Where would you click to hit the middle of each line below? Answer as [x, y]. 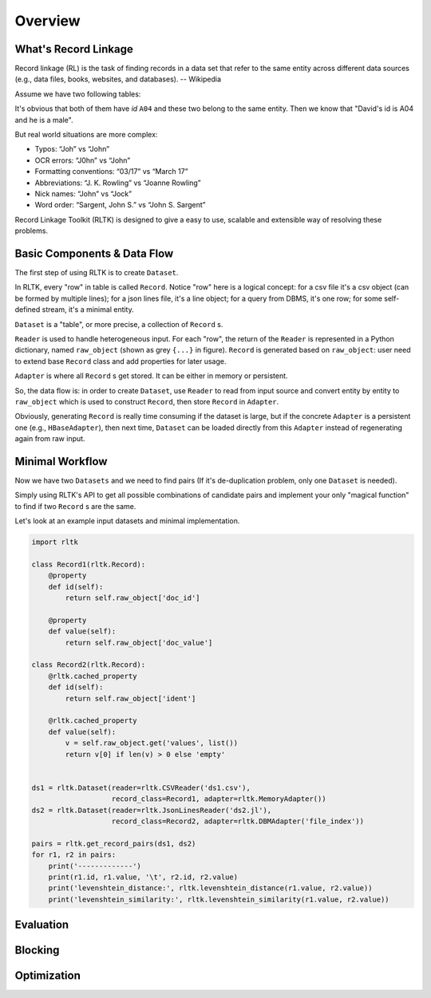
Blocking [37, 951]
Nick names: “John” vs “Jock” [83, 193]
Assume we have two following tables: [78, 94]
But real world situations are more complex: [86, 135]
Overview [47, 21]
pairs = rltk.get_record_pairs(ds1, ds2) [114, 843]
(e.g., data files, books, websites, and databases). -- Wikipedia [118, 79]
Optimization [48, 976]
